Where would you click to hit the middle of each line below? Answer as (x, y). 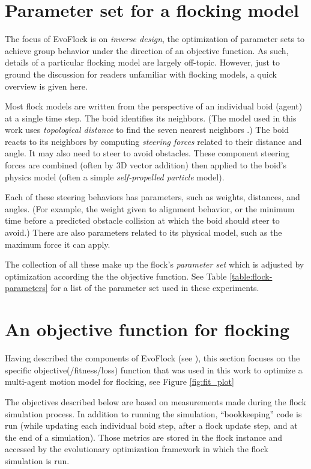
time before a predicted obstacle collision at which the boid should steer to (142, 220)
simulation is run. (37, 460)
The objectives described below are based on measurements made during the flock (155, 401)
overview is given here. (46, 86)
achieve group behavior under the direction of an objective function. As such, (147, 50)
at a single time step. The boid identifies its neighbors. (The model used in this (151, 118)
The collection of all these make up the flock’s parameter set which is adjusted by (155, 264)
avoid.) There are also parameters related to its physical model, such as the (143, 232)
